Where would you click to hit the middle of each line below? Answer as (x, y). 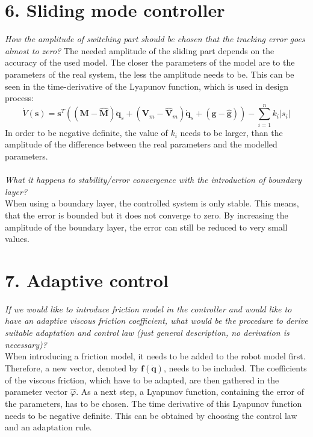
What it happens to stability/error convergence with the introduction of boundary (153, 180)
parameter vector (36, 392)
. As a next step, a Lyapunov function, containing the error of (190, 392)
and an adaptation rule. (48, 427)
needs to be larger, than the (231, 132)
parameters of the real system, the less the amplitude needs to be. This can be (150, 74)
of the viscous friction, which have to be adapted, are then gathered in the (142, 380)
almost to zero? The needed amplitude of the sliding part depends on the (140, 50)
